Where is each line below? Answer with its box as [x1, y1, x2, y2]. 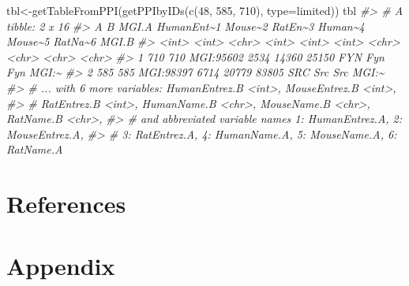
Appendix [6, 249, 115, 281]
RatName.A [6, 141, 63, 158]
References [6, 188, 126, 220]
